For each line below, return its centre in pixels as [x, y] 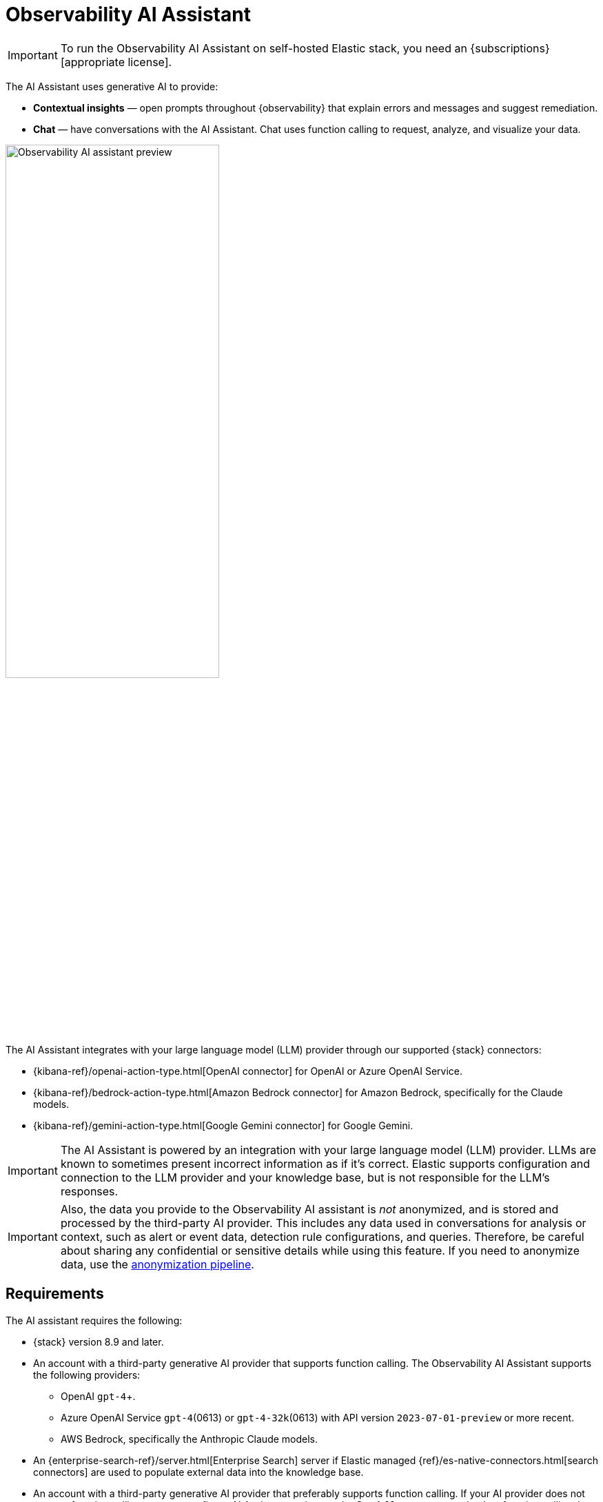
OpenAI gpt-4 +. [98, 1396]
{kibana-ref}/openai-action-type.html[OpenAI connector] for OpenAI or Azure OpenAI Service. [248, 1071]
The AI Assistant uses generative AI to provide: [112, 86]
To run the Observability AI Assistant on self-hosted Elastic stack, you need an [264, 48]
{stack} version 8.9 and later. [99, 1341]
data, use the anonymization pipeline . [157, 1264]
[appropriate [92, 62]
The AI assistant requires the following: [94, 1320]
